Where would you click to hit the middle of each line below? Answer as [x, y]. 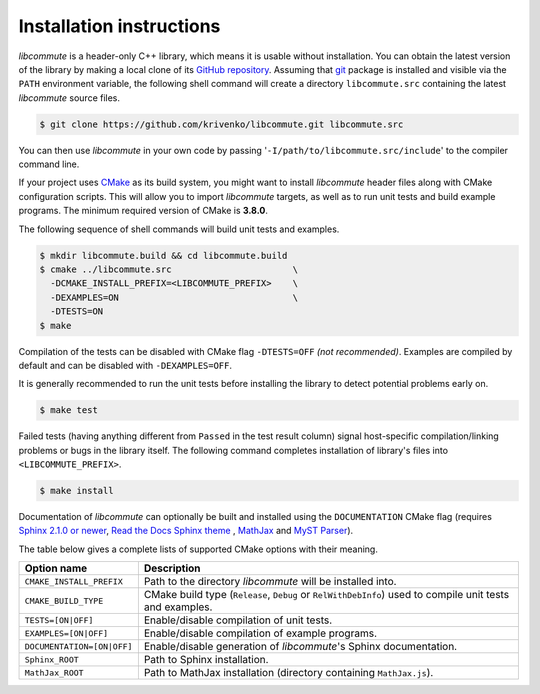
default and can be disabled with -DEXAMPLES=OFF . [125, 365]
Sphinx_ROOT [51, 659]
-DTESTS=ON [77, 311]
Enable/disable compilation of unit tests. [238, 620]
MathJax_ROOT [54, 672]
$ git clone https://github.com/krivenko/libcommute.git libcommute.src [221, 124]
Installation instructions [119, 26]
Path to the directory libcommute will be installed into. [270, 582]
